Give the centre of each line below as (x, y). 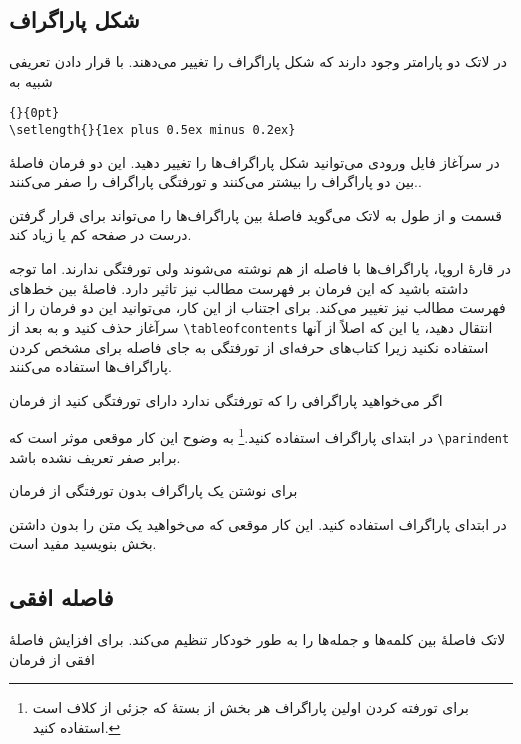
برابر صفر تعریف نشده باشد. (95, 456)
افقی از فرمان (52, 658)
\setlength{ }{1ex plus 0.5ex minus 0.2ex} (152, 130)
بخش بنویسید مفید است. (83, 543)
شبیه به (31, 80)
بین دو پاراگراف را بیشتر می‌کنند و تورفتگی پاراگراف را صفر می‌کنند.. (215, 181)
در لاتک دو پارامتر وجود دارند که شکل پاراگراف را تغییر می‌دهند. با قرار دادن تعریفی (258, 61)
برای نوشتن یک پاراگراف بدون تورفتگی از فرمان (153, 490)
